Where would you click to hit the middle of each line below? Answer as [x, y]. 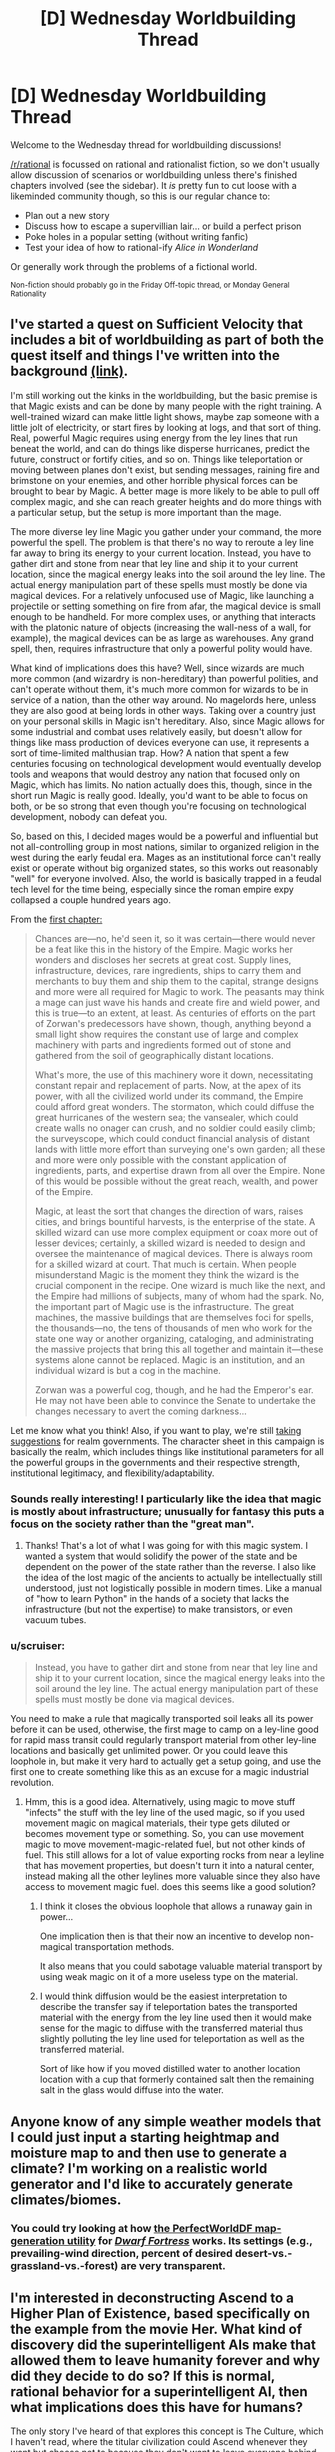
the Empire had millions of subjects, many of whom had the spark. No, [179, 1296]
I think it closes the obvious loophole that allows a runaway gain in [176, 1906]
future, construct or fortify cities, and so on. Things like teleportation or [156, 459]
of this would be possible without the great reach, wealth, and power [176, 1181]
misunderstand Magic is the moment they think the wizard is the [167, 1274]
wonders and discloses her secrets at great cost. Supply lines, [163, 959]
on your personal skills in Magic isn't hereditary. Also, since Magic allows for [167, 721]
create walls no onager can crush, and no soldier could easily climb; [175, 1128]
